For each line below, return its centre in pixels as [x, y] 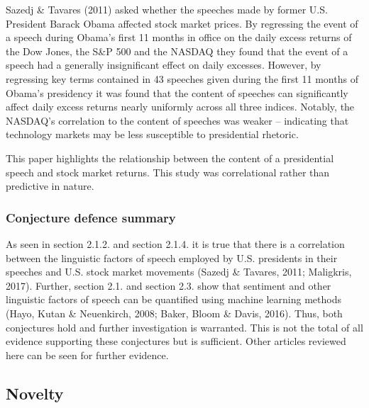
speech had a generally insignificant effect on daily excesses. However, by [164, 65]
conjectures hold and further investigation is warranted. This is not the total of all [184, 327]
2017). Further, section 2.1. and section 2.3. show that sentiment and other [169, 285]
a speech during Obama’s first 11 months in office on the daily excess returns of [179, 37]
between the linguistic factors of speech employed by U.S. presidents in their [172, 257]
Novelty [35, 393]
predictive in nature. [50, 186]
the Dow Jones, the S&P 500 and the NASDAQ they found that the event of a [177, 51]
